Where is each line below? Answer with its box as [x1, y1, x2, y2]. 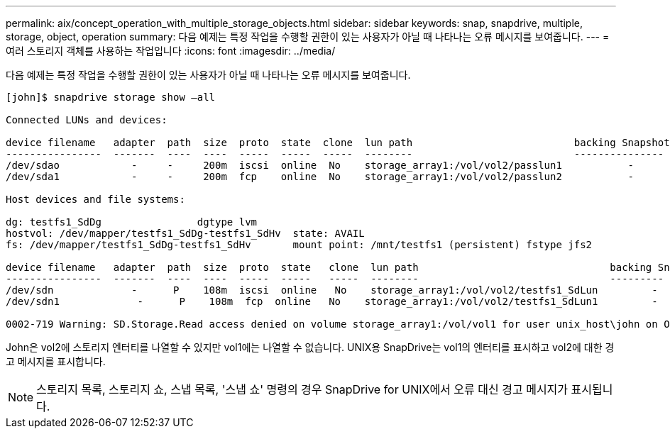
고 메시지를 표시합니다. [6, 355, 106, 367]
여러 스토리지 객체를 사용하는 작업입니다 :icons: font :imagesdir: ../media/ [6, 45, 336, 57]
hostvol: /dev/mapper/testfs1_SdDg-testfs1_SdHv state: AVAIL [6, 228, 365, 239]
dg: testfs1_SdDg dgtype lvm [6, 216, 258, 228]
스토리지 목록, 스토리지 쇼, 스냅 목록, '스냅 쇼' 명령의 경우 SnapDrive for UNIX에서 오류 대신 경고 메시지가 [36, 382, 569, 396]
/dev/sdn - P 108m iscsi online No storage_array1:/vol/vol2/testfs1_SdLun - [6, 284, 658, 296]
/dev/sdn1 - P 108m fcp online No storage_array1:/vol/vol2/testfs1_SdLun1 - [6, 296, 658, 307]
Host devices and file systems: [6, 194, 185, 205]
